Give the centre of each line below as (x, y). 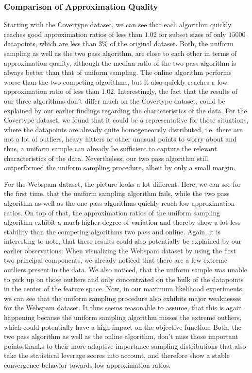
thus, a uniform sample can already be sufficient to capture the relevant (110, 148)
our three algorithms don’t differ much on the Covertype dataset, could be (115, 100)
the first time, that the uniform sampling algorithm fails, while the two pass (117, 193)
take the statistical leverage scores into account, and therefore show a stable (117, 355)
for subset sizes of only (193, 34)
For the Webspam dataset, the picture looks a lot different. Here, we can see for (122, 184)
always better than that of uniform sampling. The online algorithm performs (118, 72)
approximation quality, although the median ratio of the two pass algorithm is (120, 62)
